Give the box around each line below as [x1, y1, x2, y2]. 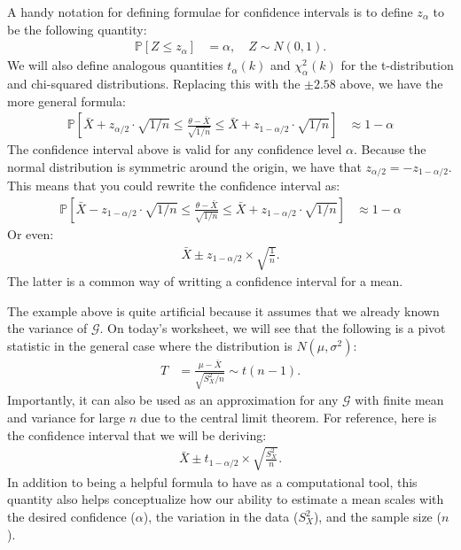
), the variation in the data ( [143, 507, 299, 526]
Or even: [7, 224, 54, 243]
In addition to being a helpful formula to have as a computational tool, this [7, 472, 418, 491]
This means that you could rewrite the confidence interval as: [7, 176, 340, 195]
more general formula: [7, 91, 126, 110]
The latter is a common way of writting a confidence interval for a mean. [7, 272, 403, 290]
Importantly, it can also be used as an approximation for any [7, 391, 339, 409]
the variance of [7, 319, 88, 337]
